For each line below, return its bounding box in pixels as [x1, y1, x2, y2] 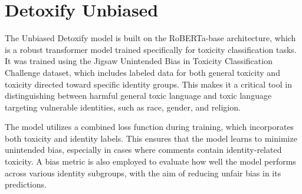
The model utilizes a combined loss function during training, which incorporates [5, 121, 294, 133]
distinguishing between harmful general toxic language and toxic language [5, 89, 272, 102]
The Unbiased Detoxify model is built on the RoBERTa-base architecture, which [5, 32, 296, 44]
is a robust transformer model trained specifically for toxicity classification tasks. [5, 43, 297, 55]
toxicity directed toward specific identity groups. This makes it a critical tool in [5, 78, 292, 90]
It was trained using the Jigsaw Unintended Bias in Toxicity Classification [5, 55, 273, 67]
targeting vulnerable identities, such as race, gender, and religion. [5, 101, 241, 113]
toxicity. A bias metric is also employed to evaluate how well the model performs [5, 155, 296, 168]
